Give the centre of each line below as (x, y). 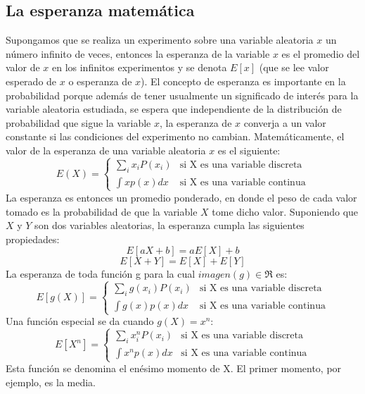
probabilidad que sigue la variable (78, 122)
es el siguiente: (249, 150)
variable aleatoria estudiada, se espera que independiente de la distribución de (174, 109)
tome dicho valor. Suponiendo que (285, 211)
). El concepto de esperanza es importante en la (243, 81)
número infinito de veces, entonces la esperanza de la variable (138, 53)
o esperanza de (100, 81)
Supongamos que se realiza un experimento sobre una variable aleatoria (160, 40)
